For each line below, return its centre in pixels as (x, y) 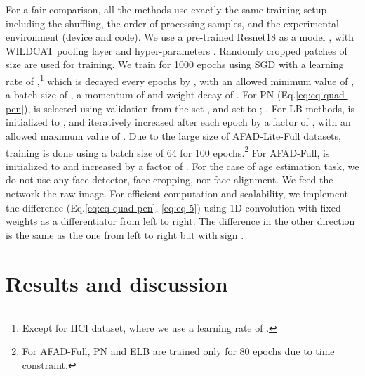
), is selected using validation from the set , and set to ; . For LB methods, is (190, 108)
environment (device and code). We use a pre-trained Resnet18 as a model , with (180, 37)
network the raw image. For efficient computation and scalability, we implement (177, 194)
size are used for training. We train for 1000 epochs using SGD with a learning (175, 64)
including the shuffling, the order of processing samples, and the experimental (173, 23)
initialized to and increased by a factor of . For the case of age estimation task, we (182, 166)
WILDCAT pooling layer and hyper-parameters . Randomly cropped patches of (177, 50)
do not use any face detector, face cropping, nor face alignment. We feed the (170, 180)
